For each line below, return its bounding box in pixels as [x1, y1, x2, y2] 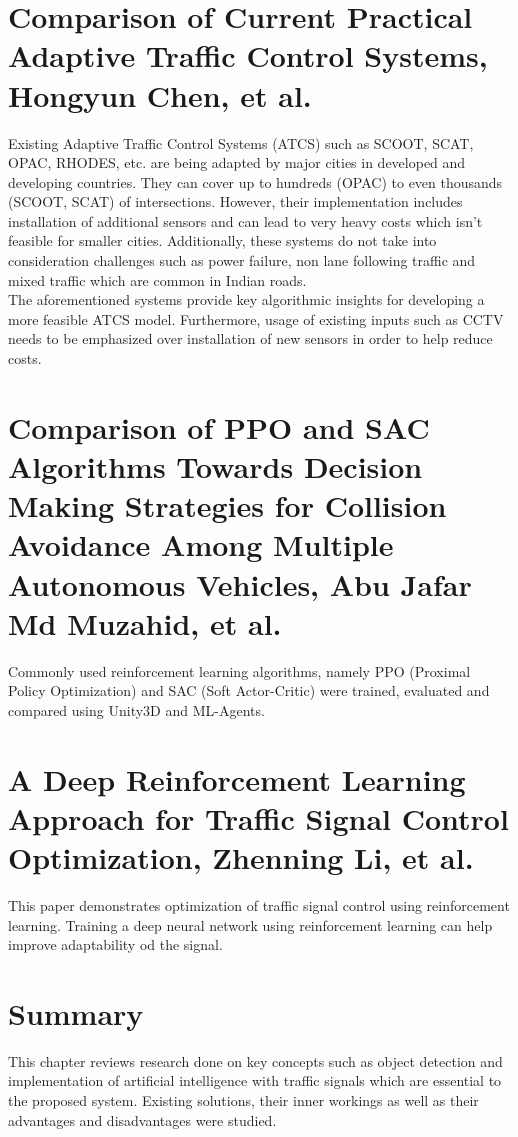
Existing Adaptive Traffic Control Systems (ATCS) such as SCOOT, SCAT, [8, 132, 474, 153]
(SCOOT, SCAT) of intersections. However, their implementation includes [8, 191, 463, 212]
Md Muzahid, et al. [8, 602, 282, 643]
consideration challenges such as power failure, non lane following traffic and [8, 250, 476, 271]
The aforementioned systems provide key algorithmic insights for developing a [8, 289, 485, 310]
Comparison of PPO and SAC [8, 406, 430, 447]
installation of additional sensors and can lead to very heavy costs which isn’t [8, 210, 483, 231]
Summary [8, 992, 144, 1033]
